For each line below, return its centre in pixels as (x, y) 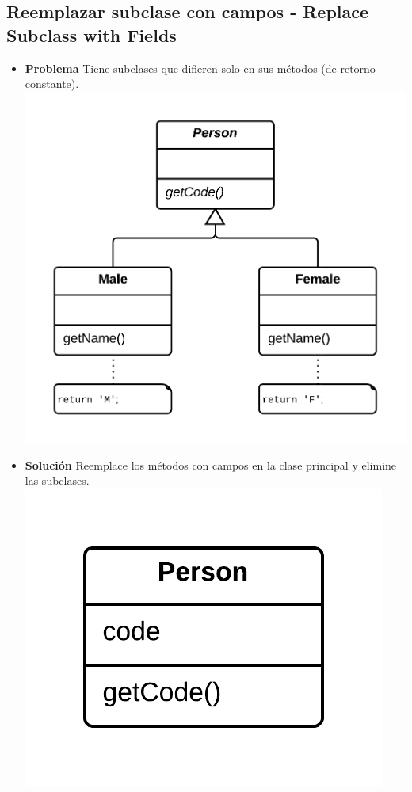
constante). (52, 84)
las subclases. (57, 480)
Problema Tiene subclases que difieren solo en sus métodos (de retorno (200, 68)
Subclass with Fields (92, 34)
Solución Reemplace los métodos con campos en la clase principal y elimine (211, 465)
